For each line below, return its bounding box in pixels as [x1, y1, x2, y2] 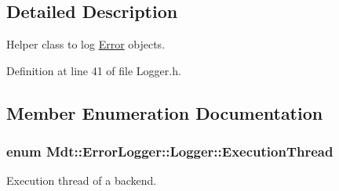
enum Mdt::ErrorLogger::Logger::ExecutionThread [6, 142, 334, 161]
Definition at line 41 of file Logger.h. [6, 62, 181, 78]
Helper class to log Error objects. [6, 36, 166, 52]
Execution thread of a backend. [6, 172, 157, 189]
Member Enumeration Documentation [6, 100, 323, 124]
